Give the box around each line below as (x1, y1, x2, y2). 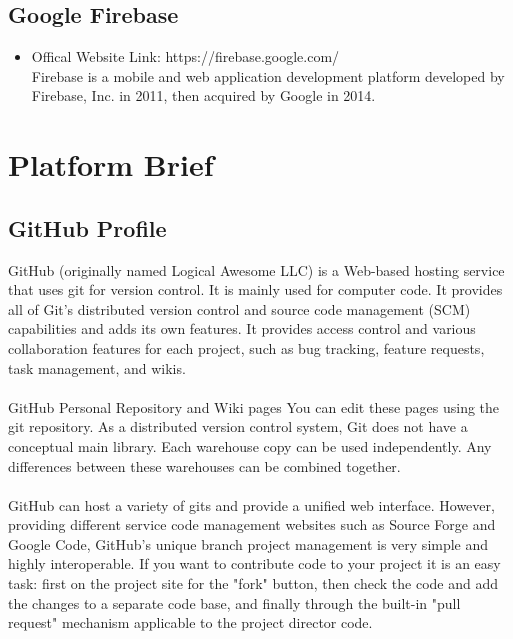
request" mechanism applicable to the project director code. (8, 612, 373, 633)
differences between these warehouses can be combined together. (8, 455, 401, 476)
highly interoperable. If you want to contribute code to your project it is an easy (8, 553, 501, 574)
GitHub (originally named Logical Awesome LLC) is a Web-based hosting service (8, 259, 505, 280)
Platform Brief (8, 144, 214, 185)
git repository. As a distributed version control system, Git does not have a (8, 416, 468, 437)
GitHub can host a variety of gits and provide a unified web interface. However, (8, 494, 495, 515)
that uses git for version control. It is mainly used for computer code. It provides (8, 279, 503, 300)
